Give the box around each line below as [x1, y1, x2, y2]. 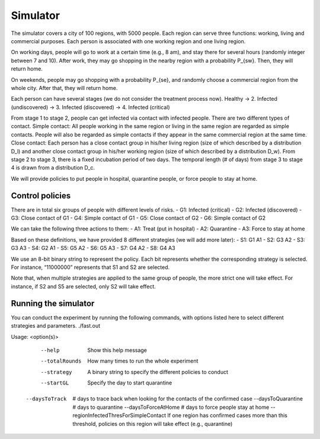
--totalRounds [40, 358, 82, 364]
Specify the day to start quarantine [87, 379, 172, 386]
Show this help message [87, 347, 148, 354]
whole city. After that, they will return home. [11, 84, 118, 91]
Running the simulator [11, 298, 95, 308]
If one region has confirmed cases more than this [167, 412, 287, 419]
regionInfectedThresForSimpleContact [72, 412, 167, 419]
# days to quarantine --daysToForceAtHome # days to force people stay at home [72, 403, 270, 411]
